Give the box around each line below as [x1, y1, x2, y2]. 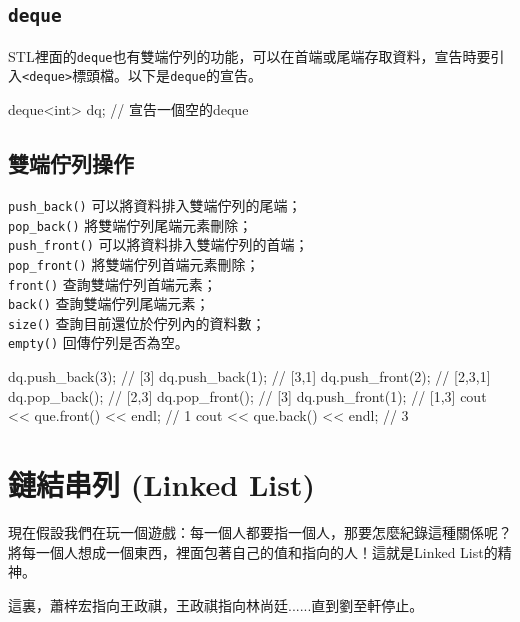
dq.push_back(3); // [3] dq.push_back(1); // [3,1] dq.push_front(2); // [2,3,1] [8, 366, 491, 387]
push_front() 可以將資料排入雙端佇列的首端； [8, 234, 309, 255]
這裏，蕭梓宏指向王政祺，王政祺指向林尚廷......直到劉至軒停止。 [8, 594, 424, 615]
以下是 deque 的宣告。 [128, 65, 262, 86]
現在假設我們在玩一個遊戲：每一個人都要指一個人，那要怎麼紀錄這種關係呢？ [8, 522, 512, 543]
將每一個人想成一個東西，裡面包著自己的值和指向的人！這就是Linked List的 [8, 541, 498, 562]
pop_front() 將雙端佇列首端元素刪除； [8, 253, 260, 274]
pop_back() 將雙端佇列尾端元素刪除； [8, 214, 253, 235]
